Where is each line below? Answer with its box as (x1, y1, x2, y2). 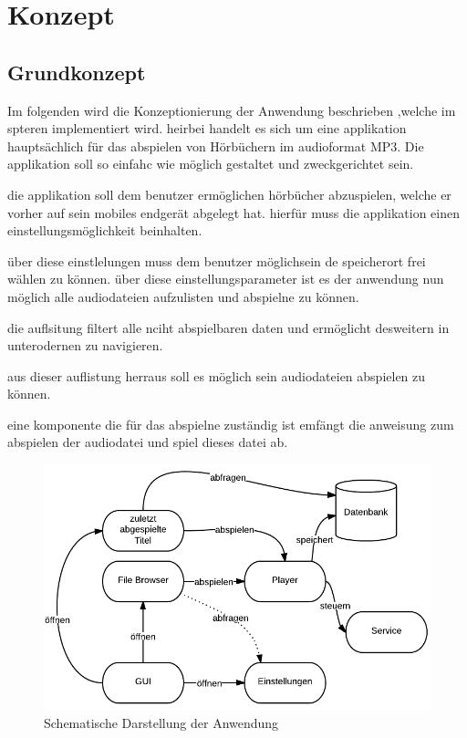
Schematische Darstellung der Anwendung (44, 712, 279, 732)
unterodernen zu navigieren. (7, 336, 163, 355)
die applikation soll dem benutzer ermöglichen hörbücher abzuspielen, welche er (7, 184, 451, 203)
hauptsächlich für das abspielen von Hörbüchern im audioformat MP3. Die (7, 136, 424, 155)
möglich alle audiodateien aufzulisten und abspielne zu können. (7, 286, 359, 306)
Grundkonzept (7, 57, 146, 86)
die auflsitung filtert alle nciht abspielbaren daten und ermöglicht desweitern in (7, 317, 450, 337)
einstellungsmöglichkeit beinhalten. (7, 221, 202, 240)
